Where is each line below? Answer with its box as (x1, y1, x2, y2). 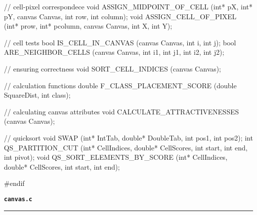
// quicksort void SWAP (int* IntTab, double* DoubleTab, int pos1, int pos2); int (4, 132, 253, 143)
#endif (4, 178, 25, 188)
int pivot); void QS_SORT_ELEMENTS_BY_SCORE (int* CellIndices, (4, 152, 228, 162)
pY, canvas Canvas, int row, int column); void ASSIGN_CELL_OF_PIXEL (4, 11, 237, 21)
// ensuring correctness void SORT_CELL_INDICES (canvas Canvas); (4, 63, 221, 73)
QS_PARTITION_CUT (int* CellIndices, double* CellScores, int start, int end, (4, 142, 248, 152)
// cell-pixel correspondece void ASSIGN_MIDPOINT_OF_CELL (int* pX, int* (4, 1, 253, 11)
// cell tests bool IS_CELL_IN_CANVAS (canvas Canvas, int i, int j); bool (4, 37, 236, 47)
